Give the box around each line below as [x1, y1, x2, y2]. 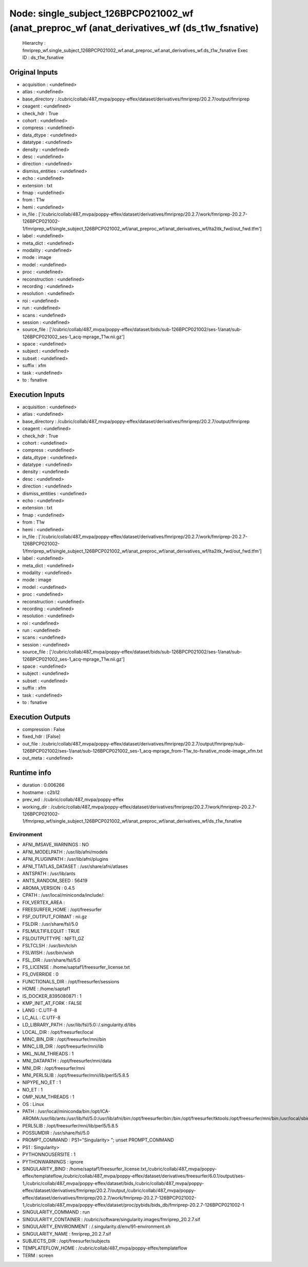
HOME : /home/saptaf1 [22, 986, 70, 992]
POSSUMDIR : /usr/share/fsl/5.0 [22, 1130, 90, 1136]
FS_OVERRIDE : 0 [22, 971, 59, 978]
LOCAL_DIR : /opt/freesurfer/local [22, 1029, 93, 1035]
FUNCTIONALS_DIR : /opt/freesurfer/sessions [22, 978, 120, 984]
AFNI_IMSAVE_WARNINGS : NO [22, 842, 89, 848]
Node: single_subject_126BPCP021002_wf [9, 8, 194, 19]
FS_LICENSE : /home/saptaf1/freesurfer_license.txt [22, 964, 130, 970]
